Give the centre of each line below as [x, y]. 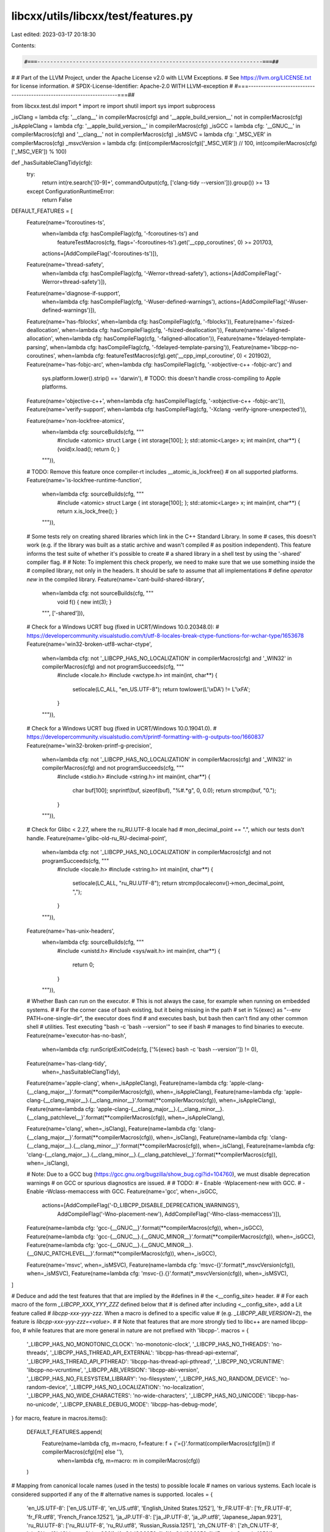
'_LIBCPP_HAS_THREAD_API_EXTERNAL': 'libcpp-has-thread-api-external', [144, 1353]
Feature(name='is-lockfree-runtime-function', [84, 480]
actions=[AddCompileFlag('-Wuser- [263, 301]
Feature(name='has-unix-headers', [71, 931]
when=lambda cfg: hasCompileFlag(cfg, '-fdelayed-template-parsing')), [140, 347]
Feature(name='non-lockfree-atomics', [75, 420]
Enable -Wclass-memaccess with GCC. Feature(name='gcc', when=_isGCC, [122, 1191]
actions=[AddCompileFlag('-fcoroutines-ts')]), [100, 253]
